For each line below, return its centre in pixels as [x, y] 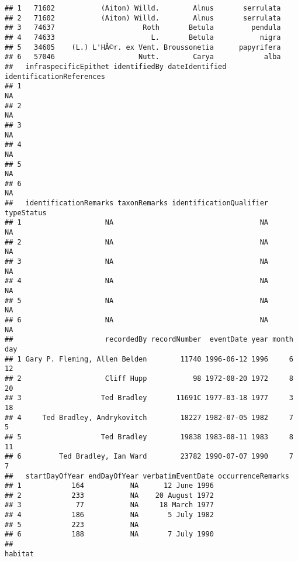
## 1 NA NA [137, 223]
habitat [20, 554]
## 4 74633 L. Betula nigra [143, 37]
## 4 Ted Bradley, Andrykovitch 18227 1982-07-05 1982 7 [149, 417]
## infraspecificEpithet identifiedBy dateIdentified [116, 66]
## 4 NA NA [137, 281]
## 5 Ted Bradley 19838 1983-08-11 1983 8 [149, 437]
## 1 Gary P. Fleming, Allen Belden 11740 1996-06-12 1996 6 [149, 359]
